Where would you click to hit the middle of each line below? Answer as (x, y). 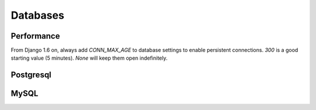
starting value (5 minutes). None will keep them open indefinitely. (89, 58)
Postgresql (31, 75)
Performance (35, 36)
